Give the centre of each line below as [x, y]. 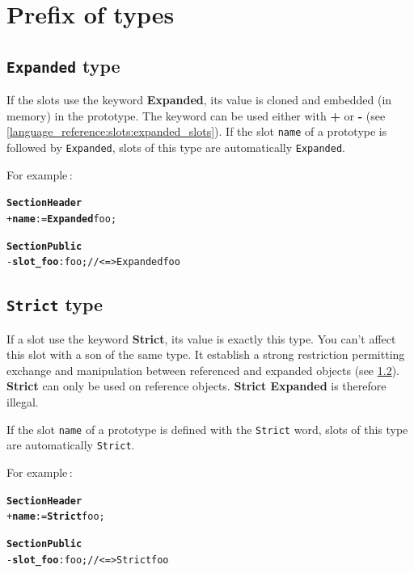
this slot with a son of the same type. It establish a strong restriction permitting [206, 354]
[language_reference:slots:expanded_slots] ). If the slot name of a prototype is [197, 131]
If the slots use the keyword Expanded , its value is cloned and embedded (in [199, 100]
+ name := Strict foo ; [56, 517]
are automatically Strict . [71, 445]
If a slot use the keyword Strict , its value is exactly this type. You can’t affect [201, 338]
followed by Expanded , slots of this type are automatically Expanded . [176, 147]
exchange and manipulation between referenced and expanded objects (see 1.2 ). [203, 370]
